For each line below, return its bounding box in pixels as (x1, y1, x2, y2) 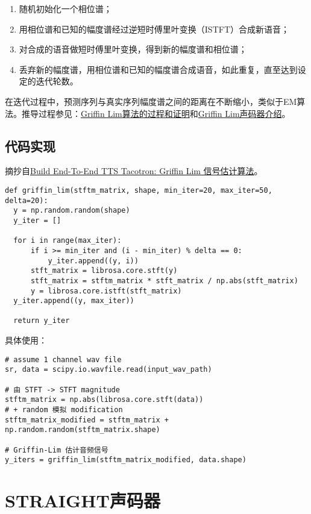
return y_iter (13, 316, 70, 325)
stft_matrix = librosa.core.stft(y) (30, 266, 178, 275)
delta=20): (5, 196, 48, 205)
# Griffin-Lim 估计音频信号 (5, 445, 108, 454)
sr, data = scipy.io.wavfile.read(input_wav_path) (5, 365, 212, 374)
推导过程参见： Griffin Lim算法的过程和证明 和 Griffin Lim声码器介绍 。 (21, 107, 291, 119)
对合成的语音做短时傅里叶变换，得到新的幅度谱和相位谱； (19, 43, 247, 55)
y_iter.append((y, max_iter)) (13, 296, 134, 306)
